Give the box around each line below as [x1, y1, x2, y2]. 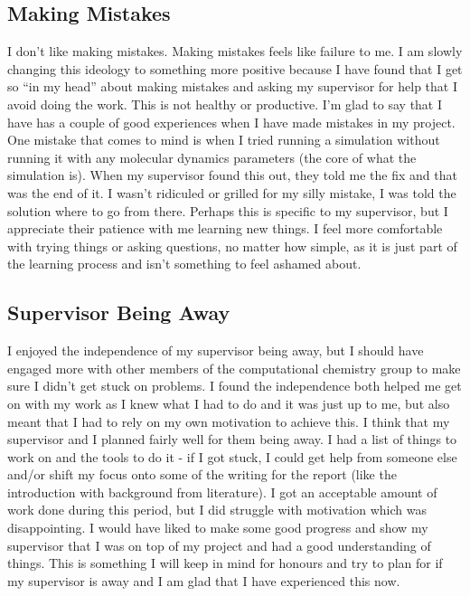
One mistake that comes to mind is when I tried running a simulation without [7, 130, 440, 149]
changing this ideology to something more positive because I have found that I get [7, 59, 463, 78]
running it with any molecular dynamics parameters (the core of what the [7, 147, 417, 166]
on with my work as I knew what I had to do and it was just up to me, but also [7, 393, 450, 412]
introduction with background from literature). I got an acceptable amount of [7, 482, 437, 501]
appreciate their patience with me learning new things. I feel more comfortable [7, 219, 443, 238]
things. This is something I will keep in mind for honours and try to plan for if [7, 553, 443, 572]
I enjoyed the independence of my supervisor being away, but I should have [7, 341, 424, 360]
